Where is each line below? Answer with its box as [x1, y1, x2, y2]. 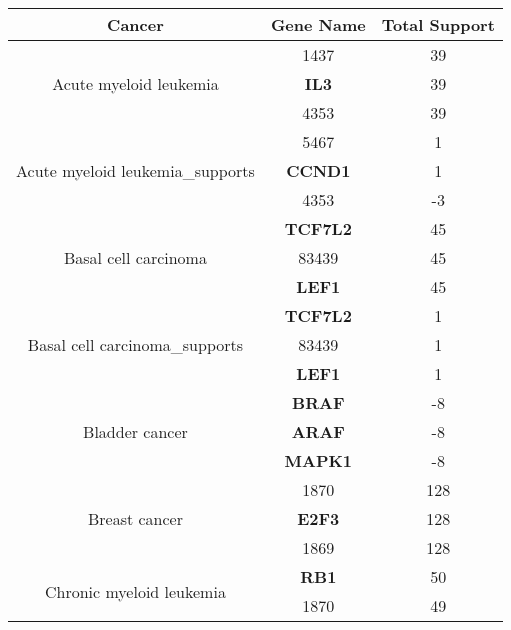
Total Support [381, 13, 495, 36]
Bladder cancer [83, 420, 188, 443]
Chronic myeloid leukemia [44, 579, 226, 603]
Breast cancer [87, 507, 183, 530]
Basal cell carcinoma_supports [27, 333, 244, 356]
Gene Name [270, 13, 366, 36]
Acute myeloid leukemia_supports [16, 159, 255, 182]
